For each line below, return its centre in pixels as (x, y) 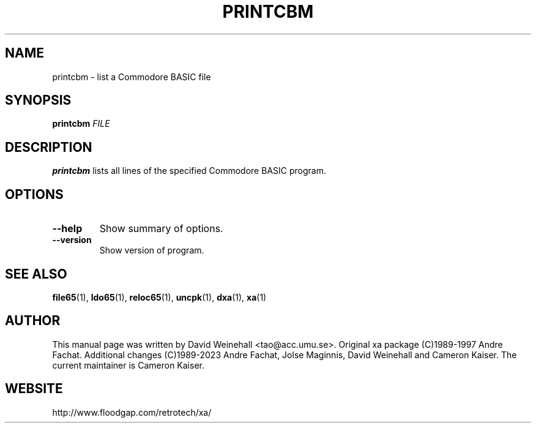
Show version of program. (152, 250)
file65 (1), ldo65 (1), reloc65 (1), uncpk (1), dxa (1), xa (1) (159, 297)
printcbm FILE (81, 124)
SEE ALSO (36, 274)
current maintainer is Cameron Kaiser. (128, 365)
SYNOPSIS (38, 100)
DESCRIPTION (49, 147)
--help (67, 229)
